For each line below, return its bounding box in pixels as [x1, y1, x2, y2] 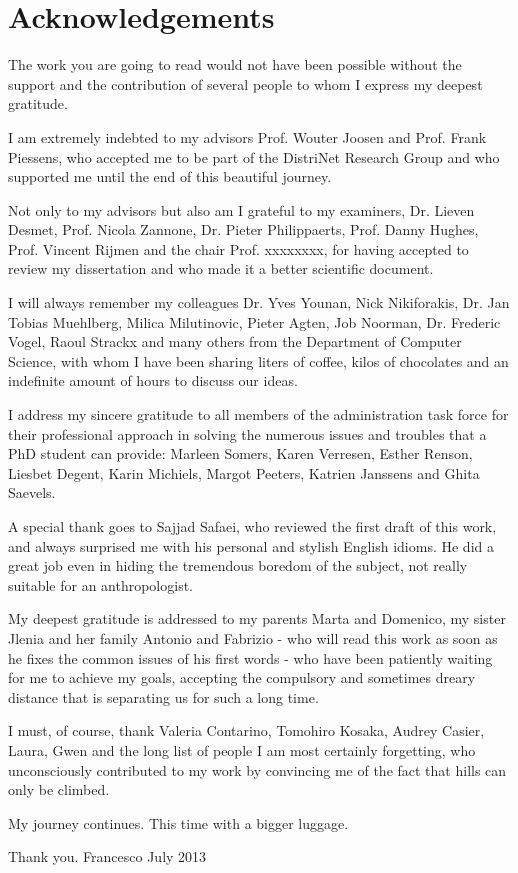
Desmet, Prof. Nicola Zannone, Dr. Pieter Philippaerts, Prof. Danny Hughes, [8, 219, 479, 240]
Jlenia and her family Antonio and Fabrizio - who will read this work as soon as [8, 627, 498, 648]
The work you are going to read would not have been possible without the [8, 54, 462, 75]
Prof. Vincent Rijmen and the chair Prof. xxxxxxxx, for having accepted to [8, 238, 469, 259]
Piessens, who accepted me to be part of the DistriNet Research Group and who [8, 146, 500, 167]
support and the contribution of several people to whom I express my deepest [8, 73, 483, 94]
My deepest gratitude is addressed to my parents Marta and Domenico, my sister [8, 608, 506, 629]
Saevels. [8, 482, 56, 503]
